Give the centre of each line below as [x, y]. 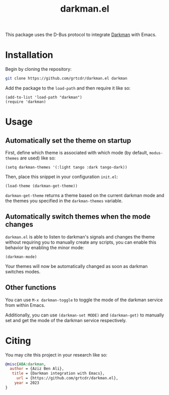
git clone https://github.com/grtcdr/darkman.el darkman [66, 78]
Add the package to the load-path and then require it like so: [68, 88]
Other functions [31, 287]
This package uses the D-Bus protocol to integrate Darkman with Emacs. [81, 35]
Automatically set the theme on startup [68, 141]
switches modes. [23, 271]
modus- [156, 153]
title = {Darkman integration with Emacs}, [58, 373]
